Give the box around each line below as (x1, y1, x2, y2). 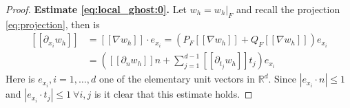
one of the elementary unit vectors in (99, 72, 255, 86)
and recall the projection (236, 2, 340, 16)
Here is (6, 72, 35, 86)
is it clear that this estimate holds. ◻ (94, 87, 253, 101)
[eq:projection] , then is (6, 17, 100, 31)
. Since (268, 72, 296, 86)
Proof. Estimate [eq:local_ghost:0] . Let (6, 2, 187, 16)
